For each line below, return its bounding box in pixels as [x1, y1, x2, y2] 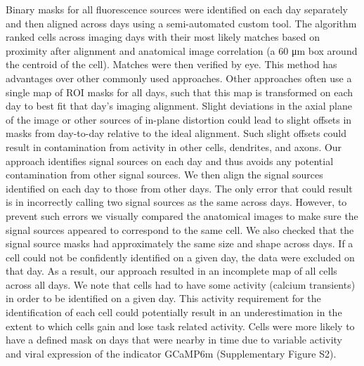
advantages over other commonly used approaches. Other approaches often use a [6, 70, 352, 85]
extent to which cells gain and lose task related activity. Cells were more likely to [6, 318, 355, 333]
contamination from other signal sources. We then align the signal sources [6, 167, 323, 182]
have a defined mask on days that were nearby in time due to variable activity [6, 332, 342, 347]
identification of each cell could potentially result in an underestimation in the [6, 305, 342, 320]
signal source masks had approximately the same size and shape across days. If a [6, 236, 353, 251]
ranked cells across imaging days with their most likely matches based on [6, 30, 320, 44]
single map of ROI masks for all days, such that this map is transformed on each [6, 84, 353, 99]
